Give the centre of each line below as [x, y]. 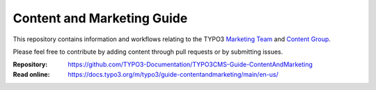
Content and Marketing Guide [100, 18]
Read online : [31, 74]
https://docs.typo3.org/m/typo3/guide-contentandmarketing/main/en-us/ [173, 74]
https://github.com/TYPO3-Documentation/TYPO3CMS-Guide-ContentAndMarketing [190, 65]
